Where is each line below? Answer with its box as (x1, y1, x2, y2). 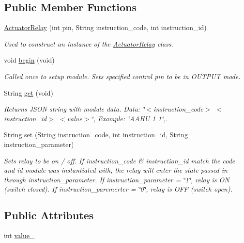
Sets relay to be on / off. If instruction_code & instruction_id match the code (4, 155, 235, 165)
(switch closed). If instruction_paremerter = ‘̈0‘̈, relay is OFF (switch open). (4, 184, 232, 194)
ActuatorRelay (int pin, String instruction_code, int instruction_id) (4, 22, 207, 32)
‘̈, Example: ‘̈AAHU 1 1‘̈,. (91, 113, 168, 123)
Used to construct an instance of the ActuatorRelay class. (4, 38, 173, 49)
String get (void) (4, 87, 53, 97)
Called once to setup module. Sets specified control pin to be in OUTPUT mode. (4, 71, 241, 81)
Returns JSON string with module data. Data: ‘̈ (4, 104, 145, 114)
